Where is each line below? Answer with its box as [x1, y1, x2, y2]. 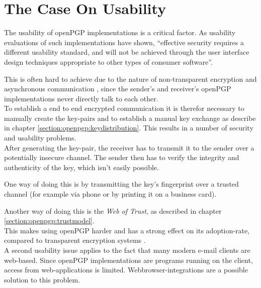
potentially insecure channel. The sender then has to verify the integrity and [4, 152, 239, 163]
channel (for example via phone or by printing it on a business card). [4, 189, 217, 199]
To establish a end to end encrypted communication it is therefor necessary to [4, 103, 244, 113]
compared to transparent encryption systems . [4, 235, 146, 245]
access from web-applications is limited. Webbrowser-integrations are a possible [4, 264, 248, 275]
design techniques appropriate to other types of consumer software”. [4, 56, 213, 67]
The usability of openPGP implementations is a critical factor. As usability [4, 27, 236, 38]
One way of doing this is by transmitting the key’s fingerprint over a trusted [4, 179, 239, 189]
